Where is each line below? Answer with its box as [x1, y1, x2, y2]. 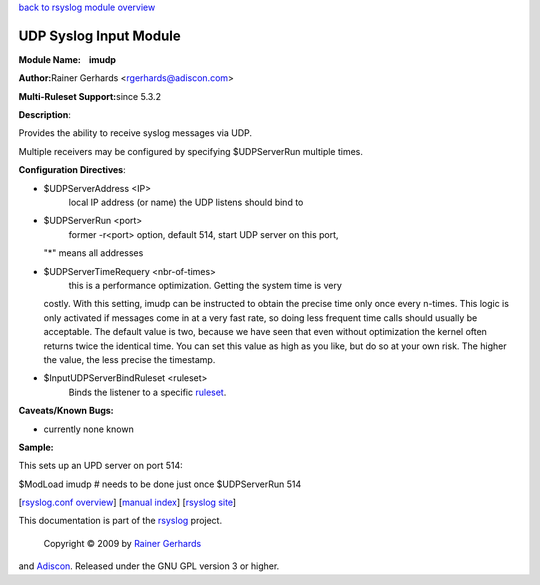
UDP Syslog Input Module [18, 27, 181, 44]
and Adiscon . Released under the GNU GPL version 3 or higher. [18, 560, 280, 572]
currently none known [43, 423, 134, 435]
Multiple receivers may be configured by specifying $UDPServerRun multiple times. [18, 145, 364, 157]
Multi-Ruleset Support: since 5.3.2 [18, 90, 162, 102]
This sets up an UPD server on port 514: [18, 460, 184, 472]
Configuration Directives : [18, 164, 127, 176]
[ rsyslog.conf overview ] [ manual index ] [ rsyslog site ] [18, 496, 237, 509]
